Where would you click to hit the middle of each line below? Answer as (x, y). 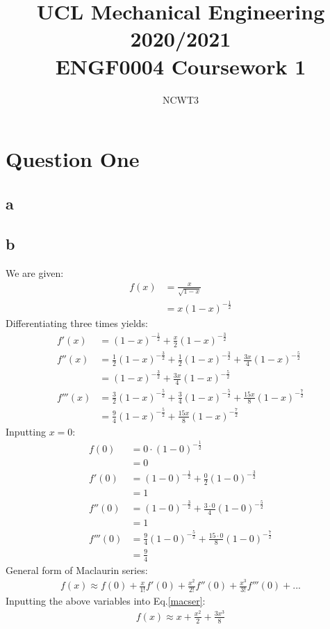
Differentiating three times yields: (77, 323)
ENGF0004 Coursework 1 (181, 66)
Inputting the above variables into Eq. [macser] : (106, 601)
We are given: (35, 273)
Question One (73, 159)
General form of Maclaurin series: (77, 570)
